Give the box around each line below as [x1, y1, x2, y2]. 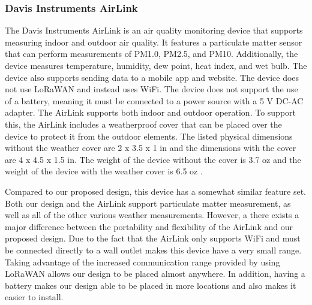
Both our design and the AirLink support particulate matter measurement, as [5, 197, 291, 209]
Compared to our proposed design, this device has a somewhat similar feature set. [5, 185, 306, 197]
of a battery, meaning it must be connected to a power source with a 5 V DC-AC [5, 94, 304, 107]
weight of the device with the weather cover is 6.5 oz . [5, 165, 203, 177]
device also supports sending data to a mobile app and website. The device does [5, 71, 299, 83]
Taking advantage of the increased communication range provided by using [5, 255, 280, 268]
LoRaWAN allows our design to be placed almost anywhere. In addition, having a [5, 267, 305, 280]
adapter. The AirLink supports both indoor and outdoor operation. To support [5, 106, 296, 119]
